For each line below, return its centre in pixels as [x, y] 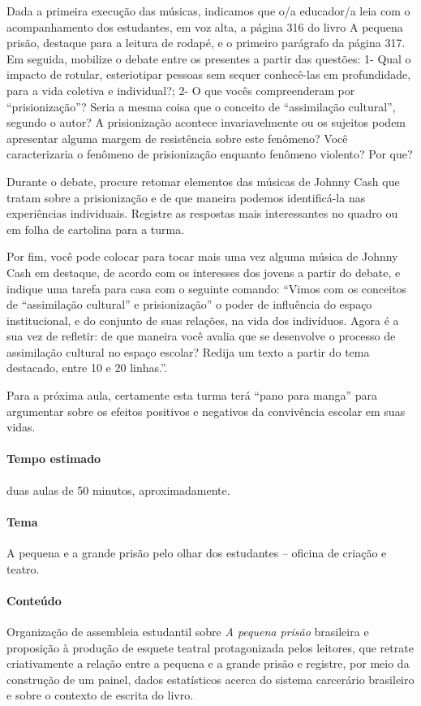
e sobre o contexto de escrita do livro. [100, 695]
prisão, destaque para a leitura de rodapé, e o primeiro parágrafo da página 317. [206, 43]
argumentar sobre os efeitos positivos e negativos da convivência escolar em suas [206, 411]
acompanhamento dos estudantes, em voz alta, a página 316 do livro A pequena [205, 26]
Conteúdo [34, 600]
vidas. [21, 427]
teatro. [23, 568]
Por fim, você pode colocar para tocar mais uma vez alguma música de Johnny [202, 256]
